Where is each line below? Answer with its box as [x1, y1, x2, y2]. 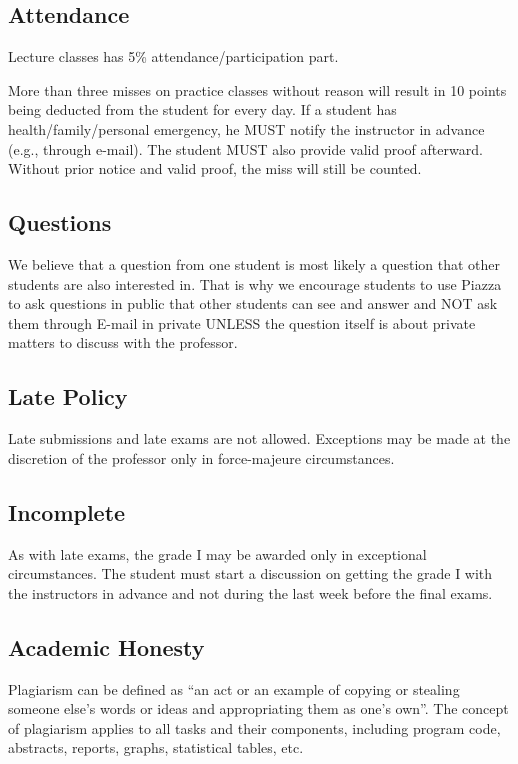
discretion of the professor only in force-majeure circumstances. [8, 447, 395, 468]
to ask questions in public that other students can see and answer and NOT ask [8, 293, 498, 314]
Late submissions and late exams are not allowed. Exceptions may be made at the [8, 428, 511, 449]
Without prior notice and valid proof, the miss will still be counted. [8, 158, 422, 179]
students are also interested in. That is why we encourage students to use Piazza [8, 273, 502, 294]
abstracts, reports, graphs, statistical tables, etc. [8, 737, 304, 758]
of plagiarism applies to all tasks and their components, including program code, [8, 717, 501, 738]
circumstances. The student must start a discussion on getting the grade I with [8, 563, 493, 584]
